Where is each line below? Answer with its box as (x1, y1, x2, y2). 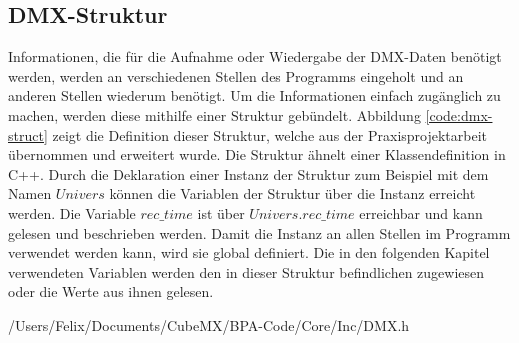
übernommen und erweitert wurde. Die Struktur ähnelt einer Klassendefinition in (8, 144, 506, 165)
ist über (197, 202, 245, 223)
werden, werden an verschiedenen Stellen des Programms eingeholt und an (8, 65, 464, 86)
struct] (8, 124, 48, 145)
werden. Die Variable (8, 202, 136, 223)
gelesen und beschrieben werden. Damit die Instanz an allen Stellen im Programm (8, 222, 511, 243)
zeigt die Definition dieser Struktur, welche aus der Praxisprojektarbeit (52, 124, 488, 145)
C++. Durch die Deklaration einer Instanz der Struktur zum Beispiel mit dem (8, 163, 489, 184)
